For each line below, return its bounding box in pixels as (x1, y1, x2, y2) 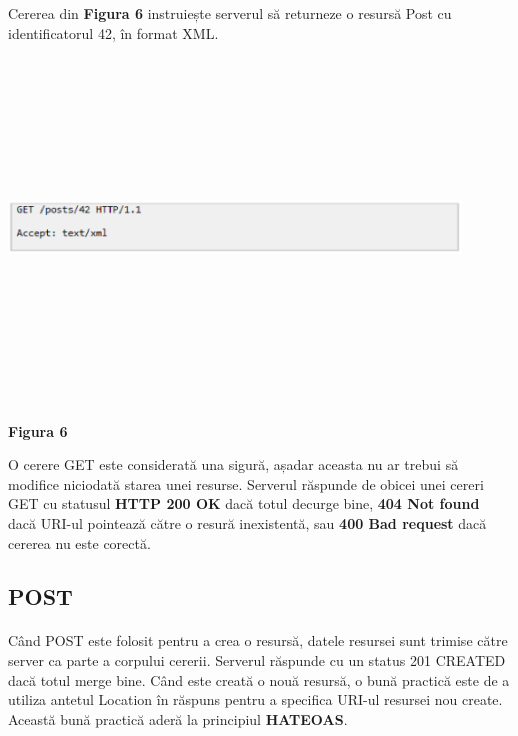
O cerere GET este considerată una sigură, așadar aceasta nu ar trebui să (8, 454, 459, 475)
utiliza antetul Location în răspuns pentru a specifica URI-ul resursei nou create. (8, 689, 503, 710)
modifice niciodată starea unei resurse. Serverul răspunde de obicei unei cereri (8, 473, 484, 494)
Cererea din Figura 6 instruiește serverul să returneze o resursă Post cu (8, 3, 452, 23)
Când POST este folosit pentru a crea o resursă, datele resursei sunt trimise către (8, 630, 508, 651)
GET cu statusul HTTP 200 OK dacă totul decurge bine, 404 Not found (8, 493, 480, 514)
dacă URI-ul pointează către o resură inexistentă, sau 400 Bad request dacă (8, 512, 487, 533)
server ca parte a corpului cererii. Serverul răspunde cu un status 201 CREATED (8, 650, 506, 671)
